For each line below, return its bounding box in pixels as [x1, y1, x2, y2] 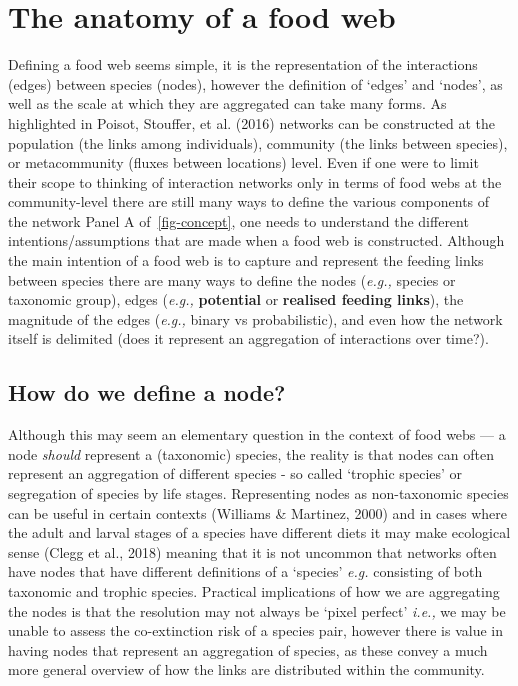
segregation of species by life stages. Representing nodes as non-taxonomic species [8, 483, 509, 504]
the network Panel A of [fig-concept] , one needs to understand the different [8, 210, 469, 231]
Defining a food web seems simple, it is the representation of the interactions [8, 54, 478, 75]
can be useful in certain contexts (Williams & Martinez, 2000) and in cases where [8, 502, 508, 523]
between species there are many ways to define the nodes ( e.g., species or [8, 269, 456, 290]
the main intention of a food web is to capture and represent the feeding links [8, 250, 484, 271]
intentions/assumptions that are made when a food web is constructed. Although [8, 230, 505, 251]
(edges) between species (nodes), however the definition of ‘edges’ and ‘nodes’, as [8, 73, 503, 94]
